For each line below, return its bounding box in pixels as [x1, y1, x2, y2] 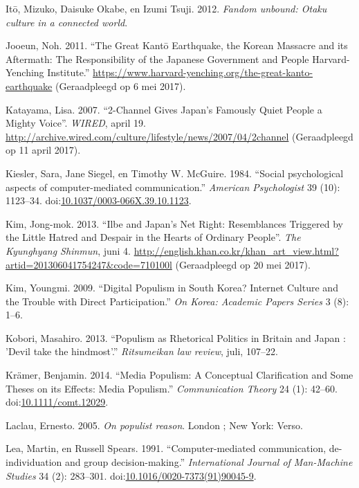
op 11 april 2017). [6, 143, 81, 157]
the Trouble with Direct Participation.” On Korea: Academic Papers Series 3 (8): [6, 293, 349, 308]
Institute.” [47, 65, 90, 80]
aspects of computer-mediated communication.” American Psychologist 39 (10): [6, 179, 340, 194]
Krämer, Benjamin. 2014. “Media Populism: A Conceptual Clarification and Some [6, 368, 353, 382]
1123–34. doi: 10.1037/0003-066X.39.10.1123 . [6, 193, 192, 208]
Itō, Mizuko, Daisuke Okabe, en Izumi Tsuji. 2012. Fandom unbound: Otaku [6, 1, 327, 15]
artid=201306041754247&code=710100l [6, 257, 172, 271]
